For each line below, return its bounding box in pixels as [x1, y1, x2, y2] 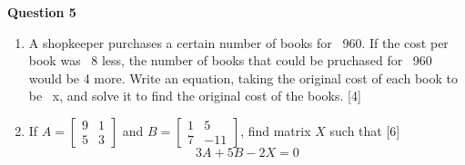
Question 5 [7, 3, 76, 21]
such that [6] [329, 121, 400, 140]
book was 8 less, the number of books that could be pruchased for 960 [28, 51, 432, 70]
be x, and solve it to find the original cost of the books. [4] [28, 86, 361, 105]
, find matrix [240, 121, 311, 140]
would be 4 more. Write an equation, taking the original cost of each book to [28, 68, 458, 87]
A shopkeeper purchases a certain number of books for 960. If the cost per [28, 33, 449, 52]
